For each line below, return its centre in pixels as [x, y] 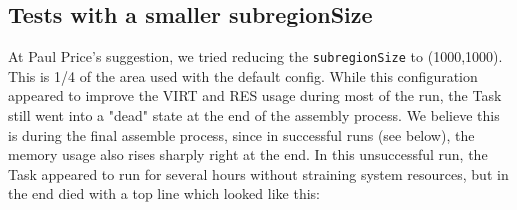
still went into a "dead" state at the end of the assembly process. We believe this [254, 115]
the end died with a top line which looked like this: [164, 193]
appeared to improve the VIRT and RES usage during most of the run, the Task [255, 95]
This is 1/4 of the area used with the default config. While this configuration [243, 75]
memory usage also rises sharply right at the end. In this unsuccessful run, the [248, 154]
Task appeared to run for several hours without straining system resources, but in [258, 173]
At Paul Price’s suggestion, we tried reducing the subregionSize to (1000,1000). [255, 56]
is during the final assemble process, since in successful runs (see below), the [241, 134]
